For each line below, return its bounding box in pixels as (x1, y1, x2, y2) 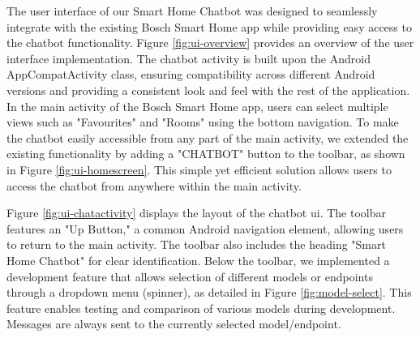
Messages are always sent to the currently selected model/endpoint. (6, 315, 341, 332)
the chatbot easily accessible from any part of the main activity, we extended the (6, 129, 409, 146)
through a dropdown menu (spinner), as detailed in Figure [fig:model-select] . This (6, 284, 412, 301)
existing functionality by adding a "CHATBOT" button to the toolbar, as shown (6, 145, 405, 162)
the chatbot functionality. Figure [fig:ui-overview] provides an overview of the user (6, 34, 414, 51)
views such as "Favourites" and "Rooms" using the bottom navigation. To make (6, 113, 399, 130)
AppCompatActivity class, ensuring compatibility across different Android (6, 66, 375, 83)
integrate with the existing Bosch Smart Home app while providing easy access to (6, 18, 412, 35)
